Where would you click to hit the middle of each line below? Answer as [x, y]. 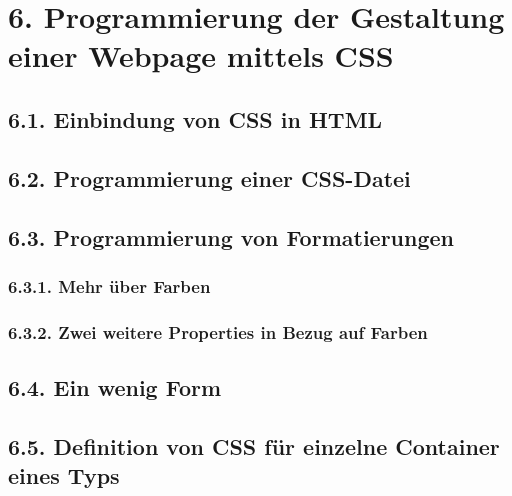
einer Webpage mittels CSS [201, 55]
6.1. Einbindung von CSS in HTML [195, 118]
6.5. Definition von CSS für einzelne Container [254, 445]
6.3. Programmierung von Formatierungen [231, 236]
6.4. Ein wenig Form [115, 386]
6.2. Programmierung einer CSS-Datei [209, 177]
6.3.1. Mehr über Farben [109, 285]
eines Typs [64, 475]
